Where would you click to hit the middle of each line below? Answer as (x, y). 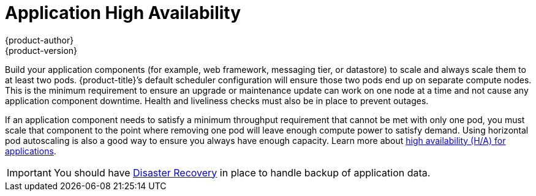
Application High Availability (123, 13)
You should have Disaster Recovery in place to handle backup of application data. (242, 172)
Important (29, 172)
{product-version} (41, 50)
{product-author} (40, 40)
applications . (31, 151)
